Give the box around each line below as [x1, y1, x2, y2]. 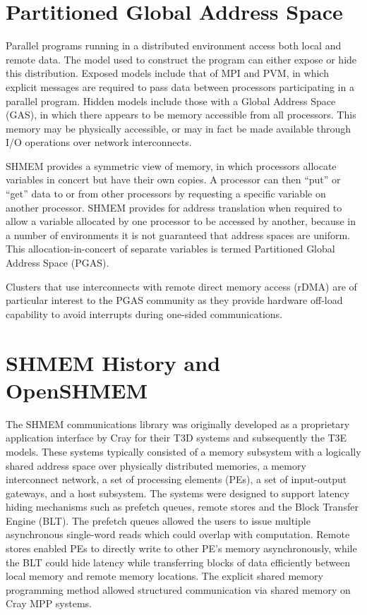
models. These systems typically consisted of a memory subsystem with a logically [6, 444, 361, 458]
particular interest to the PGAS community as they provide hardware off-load [6, 293, 343, 307]
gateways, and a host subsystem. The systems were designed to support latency [6, 485, 349, 500]
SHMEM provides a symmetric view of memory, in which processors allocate [6, 158, 337, 173]
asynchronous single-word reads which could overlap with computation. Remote [6, 527, 350, 542]
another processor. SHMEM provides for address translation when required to [6, 200, 342, 214]
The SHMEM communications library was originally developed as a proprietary [6, 416, 350, 431]
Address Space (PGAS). [6, 255, 109, 270]
